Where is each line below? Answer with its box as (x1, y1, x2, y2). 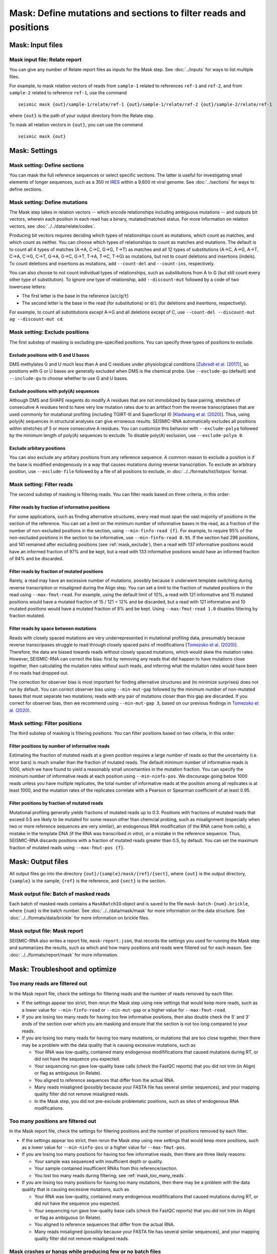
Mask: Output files (9, 858, 69, 866)
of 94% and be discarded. (9, 556, 64, 562)
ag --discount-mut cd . (9, 316, 64, 322)
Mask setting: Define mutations (9, 199, 88, 206)
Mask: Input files (9, 41, 63, 49)
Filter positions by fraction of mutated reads (9, 800, 103, 806)
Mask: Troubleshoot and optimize (9, 965, 117, 973)
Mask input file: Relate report (9, 56, 82, 63)
